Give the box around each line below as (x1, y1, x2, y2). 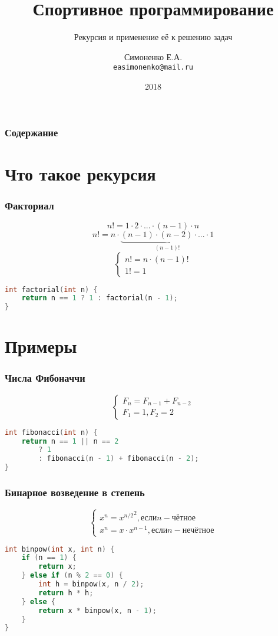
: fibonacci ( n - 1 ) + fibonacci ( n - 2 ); (38, 454, 199, 463)
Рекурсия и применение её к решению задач (74, 31, 233, 43)
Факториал (5, 198, 54, 212)
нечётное (182, 526, 214, 535)
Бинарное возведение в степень (5, 485, 145, 500)
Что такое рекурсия (5, 161, 156, 185)
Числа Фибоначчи (5, 371, 85, 385)
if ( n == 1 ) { (21, 553, 77, 562)
